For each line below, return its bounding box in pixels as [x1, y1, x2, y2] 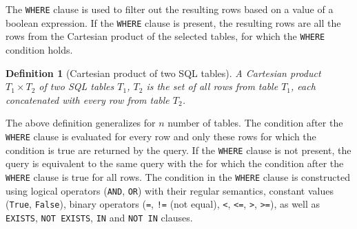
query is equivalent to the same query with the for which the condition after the [6, 156, 344, 171]
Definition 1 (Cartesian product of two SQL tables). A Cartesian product [6, 65, 321, 80]
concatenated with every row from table [6, 92, 170, 107]
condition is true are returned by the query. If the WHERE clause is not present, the [6, 142, 351, 157]
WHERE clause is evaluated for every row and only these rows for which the [6, 129, 316, 143]
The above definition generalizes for [6, 116, 156, 130]
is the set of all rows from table [146, 79, 278, 94]
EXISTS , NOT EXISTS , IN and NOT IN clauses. [6, 210, 193, 224]
